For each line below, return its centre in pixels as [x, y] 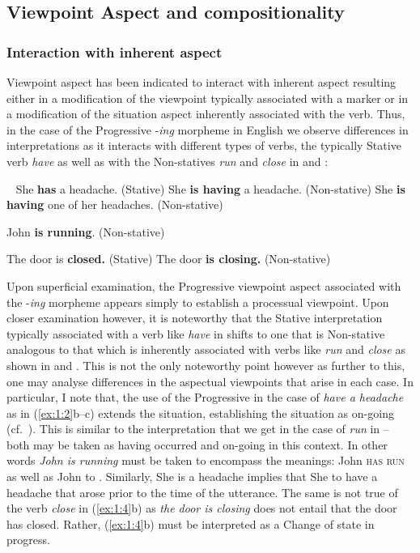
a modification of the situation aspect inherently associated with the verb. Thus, [206, 114]
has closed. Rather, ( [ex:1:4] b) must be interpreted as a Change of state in [191, 523]
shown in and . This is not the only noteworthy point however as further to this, [206, 365]
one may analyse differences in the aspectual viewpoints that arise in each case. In [210, 381]
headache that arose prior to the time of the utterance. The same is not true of [202, 492]
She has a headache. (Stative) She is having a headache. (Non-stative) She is [210, 188]
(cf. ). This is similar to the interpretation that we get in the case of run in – [198, 429]
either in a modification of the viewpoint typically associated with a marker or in [208, 98]
